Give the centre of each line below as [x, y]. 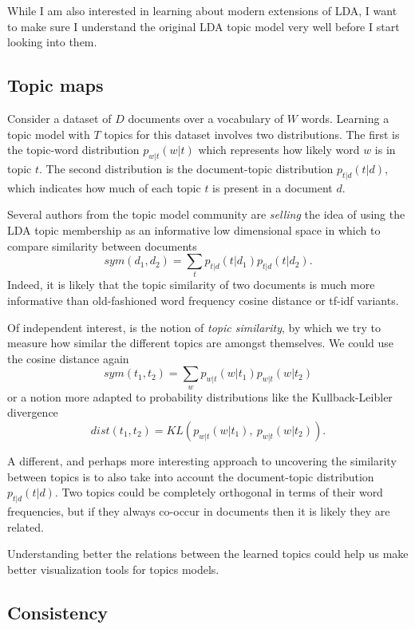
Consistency [58, 612]
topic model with [49, 134]
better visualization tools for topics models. [113, 569]
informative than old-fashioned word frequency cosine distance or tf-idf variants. [203, 301]
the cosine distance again [68, 358]
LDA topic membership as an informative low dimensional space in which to [194, 229]
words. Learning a [345, 118]
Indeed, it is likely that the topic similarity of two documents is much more [191, 285]
